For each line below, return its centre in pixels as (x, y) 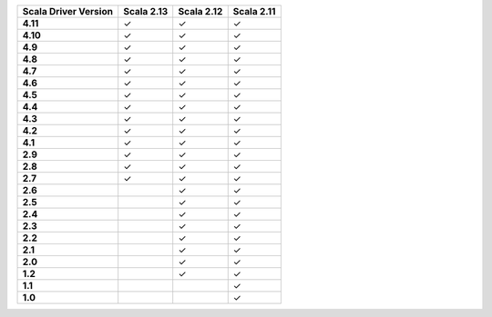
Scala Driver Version (68, 11)
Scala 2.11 (254, 11)
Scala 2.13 (146, 11)
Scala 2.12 (200, 11)
